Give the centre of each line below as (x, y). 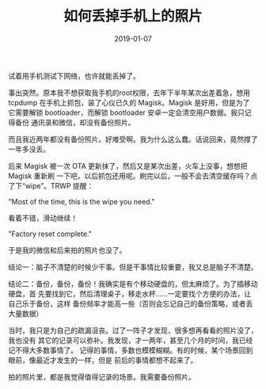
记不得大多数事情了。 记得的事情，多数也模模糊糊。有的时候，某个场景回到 (131, 350)
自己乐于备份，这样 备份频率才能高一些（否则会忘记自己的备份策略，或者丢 (131, 303)
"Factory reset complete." (50, 234)
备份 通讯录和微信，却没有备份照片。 (75, 122)
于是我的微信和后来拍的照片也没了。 (67, 250)
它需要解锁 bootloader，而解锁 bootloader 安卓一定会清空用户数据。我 (123, 113)
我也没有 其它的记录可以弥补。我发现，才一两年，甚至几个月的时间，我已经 (131, 340)
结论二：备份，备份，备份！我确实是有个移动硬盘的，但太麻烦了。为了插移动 (133, 284)
